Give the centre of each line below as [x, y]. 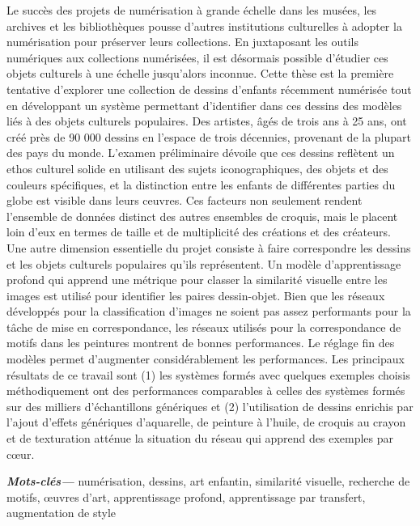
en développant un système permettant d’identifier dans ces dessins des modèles [204, 105]
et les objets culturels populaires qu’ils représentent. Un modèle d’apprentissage [204, 263]
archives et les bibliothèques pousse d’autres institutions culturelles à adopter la [204, 25]
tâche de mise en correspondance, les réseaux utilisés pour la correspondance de [204, 327]
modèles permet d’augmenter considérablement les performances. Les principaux [206, 359]
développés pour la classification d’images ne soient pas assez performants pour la [209, 311]
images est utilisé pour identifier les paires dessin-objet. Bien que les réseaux [196, 295]
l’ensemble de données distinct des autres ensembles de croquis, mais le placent [202, 216]
